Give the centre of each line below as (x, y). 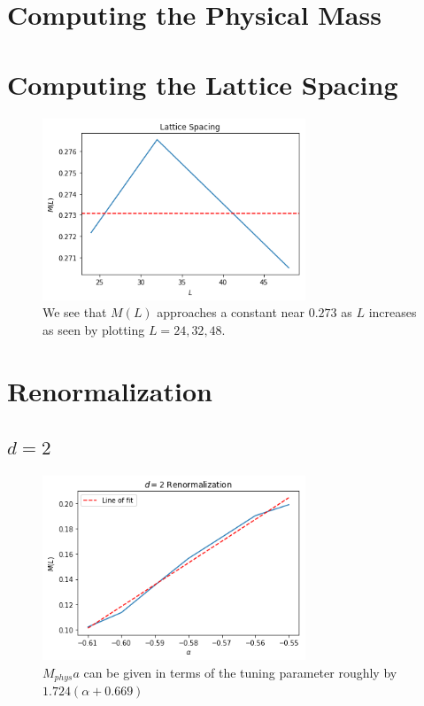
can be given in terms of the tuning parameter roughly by (240, 672)
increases (393, 312)
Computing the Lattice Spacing (203, 84)
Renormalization (110, 390)
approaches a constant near (231, 312)
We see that (75, 312)
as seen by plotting (94, 329)
